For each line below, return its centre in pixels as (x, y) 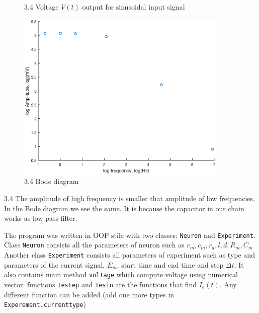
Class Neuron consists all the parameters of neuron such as (94, 245)
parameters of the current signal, (55, 264)
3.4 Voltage (41, 7)
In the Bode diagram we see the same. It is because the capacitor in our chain (124, 208)
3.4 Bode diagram (52, 181)
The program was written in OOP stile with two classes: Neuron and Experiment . (130, 235)
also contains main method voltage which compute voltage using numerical (121, 274)
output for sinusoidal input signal (134, 7)
